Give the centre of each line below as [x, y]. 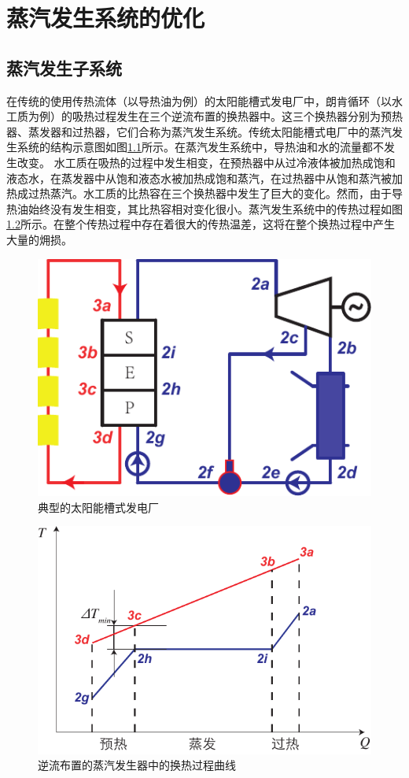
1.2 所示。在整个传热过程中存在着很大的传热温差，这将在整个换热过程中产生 [201, 224]
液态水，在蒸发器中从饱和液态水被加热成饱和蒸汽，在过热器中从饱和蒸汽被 [199, 178]
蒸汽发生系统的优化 [106, 18]
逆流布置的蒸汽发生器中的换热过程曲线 [137, 765]
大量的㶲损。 [39, 239]
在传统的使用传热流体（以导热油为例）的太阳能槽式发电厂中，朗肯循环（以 [199, 100]
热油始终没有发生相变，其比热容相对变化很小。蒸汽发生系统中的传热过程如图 [204, 208]
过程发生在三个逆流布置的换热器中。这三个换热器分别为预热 [248, 116]
